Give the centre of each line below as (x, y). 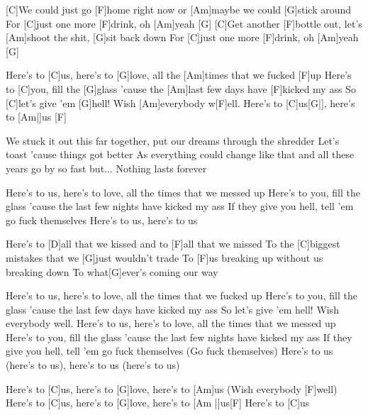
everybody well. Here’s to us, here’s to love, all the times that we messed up (171, 323)
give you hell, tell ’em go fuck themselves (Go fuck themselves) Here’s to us (169, 351)
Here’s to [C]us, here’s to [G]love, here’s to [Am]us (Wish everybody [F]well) (172, 388)
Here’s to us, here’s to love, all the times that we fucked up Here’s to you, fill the (182, 295)
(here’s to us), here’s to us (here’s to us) (93, 365)
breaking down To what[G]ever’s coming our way (112, 271)
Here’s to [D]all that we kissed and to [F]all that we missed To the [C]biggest (173, 244)
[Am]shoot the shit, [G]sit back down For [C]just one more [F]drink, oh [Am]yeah (182, 37)
